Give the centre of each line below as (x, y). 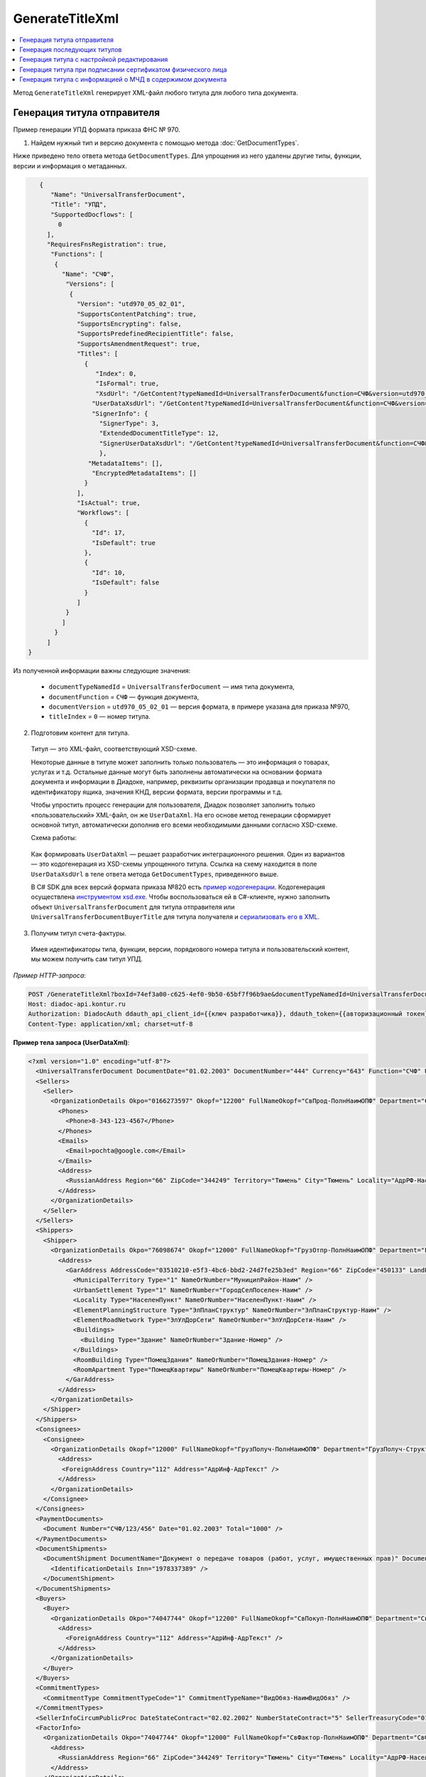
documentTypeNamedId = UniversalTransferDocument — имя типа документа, (171, 687)
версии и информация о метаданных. (70, 166)
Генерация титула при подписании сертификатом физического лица (123, 69)
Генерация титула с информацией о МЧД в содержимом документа (123, 80)
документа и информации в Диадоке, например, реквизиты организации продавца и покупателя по (183, 782)
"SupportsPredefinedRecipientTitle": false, (155, 334)
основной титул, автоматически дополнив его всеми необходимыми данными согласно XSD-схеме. (184, 825)
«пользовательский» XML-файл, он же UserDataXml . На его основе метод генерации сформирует (181, 815)
